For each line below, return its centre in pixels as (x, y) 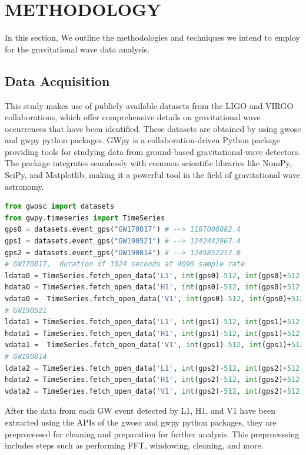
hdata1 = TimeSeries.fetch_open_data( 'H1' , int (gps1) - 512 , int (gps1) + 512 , (154, 333)
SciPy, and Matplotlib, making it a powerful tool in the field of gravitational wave (153, 175)
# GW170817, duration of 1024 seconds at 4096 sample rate (125, 264)
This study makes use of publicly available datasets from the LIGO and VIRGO (149, 105)
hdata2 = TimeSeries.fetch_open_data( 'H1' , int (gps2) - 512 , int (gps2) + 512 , (154, 380)
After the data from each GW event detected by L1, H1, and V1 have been (140, 411)
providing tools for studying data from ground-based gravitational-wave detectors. (153, 151)
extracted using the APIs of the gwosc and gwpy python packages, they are (141, 422)
